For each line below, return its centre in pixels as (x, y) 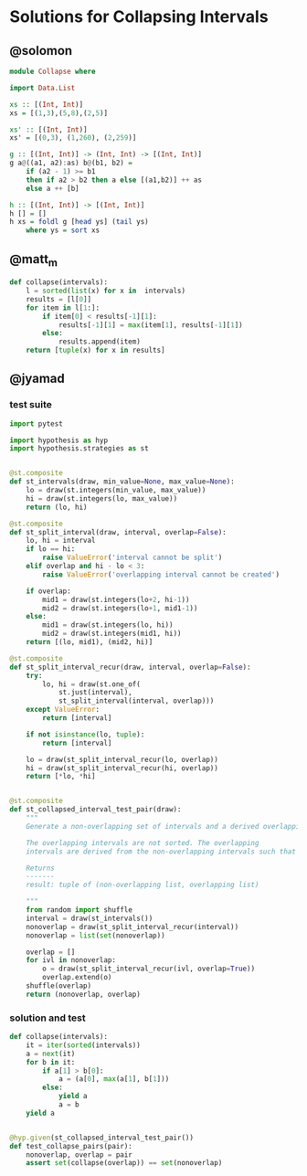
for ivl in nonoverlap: (71, 960)
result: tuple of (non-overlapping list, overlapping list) (143, 885)
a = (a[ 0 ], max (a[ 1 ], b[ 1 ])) (114, 1079)
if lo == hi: (51, 549)
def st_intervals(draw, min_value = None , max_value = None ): (122, 482)
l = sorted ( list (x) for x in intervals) (106, 291)
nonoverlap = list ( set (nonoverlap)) (96, 935)
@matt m (33, 260)
